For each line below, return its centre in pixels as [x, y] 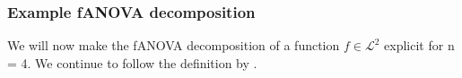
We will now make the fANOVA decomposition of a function [174, 45]
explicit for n [419, 45]
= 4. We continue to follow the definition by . [132, 62]
